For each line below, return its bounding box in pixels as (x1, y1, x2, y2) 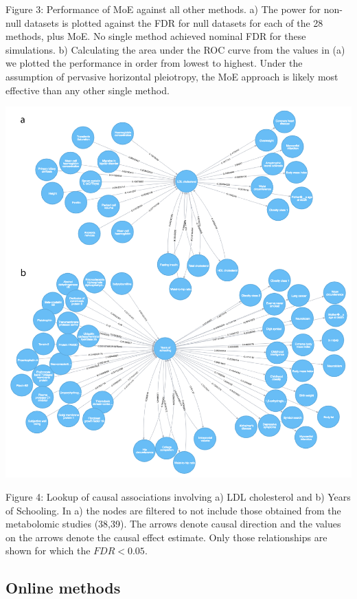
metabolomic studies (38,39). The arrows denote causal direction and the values (5, 516, 341, 531)
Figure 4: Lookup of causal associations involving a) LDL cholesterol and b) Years (5, 490, 351, 504)
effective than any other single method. (5, 83, 170, 97)
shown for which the (5, 543, 91, 558)
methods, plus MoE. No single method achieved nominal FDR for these (5, 29, 306, 43)
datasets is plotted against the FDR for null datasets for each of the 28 (24, 15, 323, 30)
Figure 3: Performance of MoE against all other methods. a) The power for (5, 2, 321, 16)
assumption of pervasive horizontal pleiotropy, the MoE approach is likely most (5, 69, 338, 83)
